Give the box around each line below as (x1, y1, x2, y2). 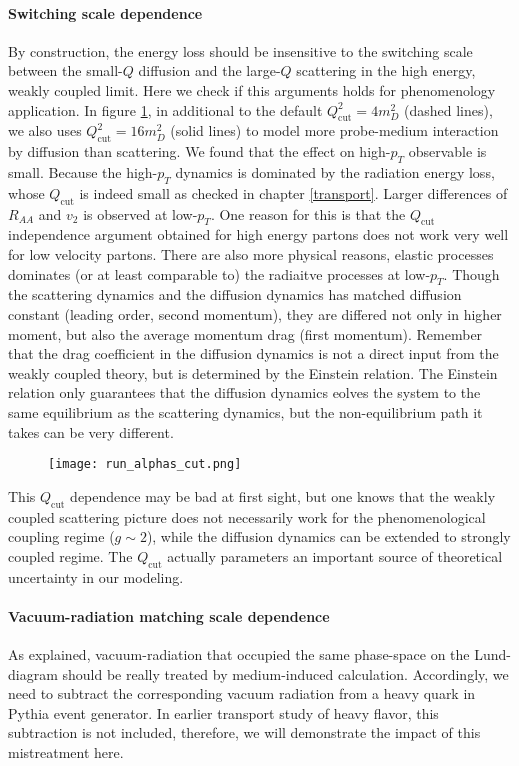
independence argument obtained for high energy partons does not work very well (8, 224, 509, 245)
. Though (443, 263, 500, 284)
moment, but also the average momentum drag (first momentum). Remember (8, 323, 483, 344)
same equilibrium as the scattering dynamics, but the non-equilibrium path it (8, 401, 483, 422)
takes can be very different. (8, 421, 174, 442)
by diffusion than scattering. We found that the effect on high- (8, 141, 391, 162)
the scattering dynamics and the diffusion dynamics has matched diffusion (8, 284, 462, 305)
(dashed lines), (403, 99, 493, 120)
